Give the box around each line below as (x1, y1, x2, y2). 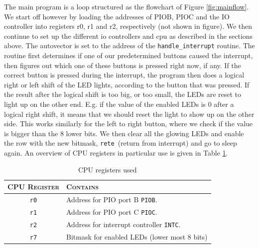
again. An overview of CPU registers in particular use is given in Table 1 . (4, 148, 228, 158)
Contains (66, 181, 99, 192)
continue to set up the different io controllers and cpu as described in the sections (4, 30, 253, 41)
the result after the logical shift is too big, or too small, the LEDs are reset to (4, 89, 242, 99)
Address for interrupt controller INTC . (66, 219, 181, 229)
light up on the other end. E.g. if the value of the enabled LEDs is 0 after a (4, 99, 234, 109)
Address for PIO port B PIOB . (66, 194, 157, 205)
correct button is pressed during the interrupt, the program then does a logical (4, 70, 245, 80)
